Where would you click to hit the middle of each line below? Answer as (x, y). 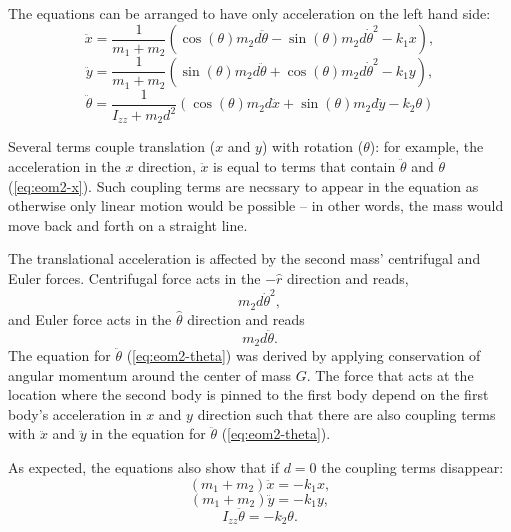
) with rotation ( (312, 146)
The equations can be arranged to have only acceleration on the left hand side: (249, 13)
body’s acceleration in (75, 413)
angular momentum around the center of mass (149, 374)
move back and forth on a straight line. (128, 224)
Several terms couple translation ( (112, 146)
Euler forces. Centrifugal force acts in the (134, 278)
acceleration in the (64, 166)
